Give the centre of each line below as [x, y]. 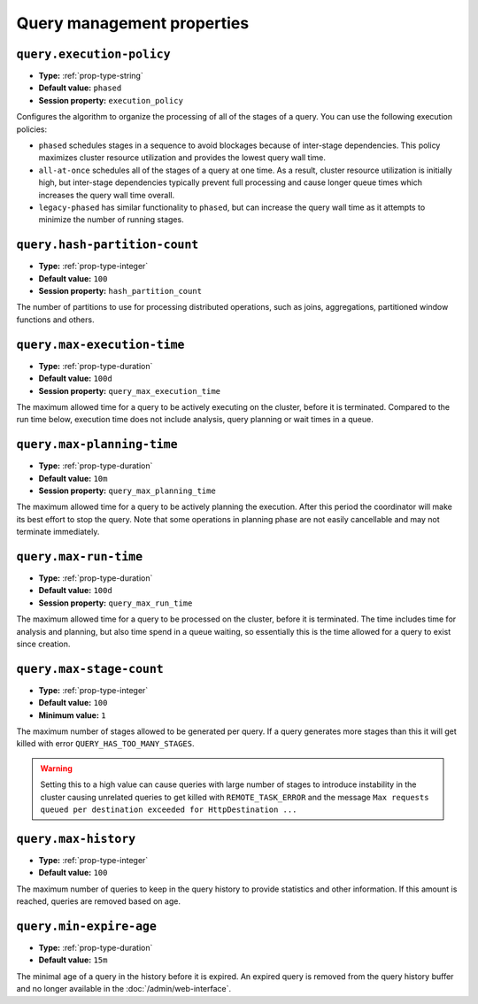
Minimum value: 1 [72, 715]
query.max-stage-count [90, 669]
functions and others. [55, 320]
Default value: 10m [73, 478]
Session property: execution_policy [111, 100]
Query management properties [133, 23]
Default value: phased [80, 88]
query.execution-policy [94, 54]
